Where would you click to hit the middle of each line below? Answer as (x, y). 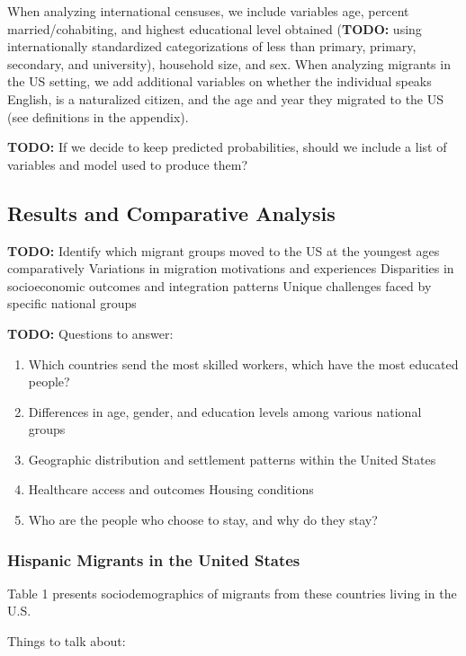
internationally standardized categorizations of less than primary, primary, (212, 46)
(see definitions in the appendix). (98, 116)
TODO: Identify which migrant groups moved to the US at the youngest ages (224, 250)
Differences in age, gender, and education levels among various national (225, 411)
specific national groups (72, 303)
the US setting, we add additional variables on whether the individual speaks (220, 81)
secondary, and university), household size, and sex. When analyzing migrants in (229, 63)
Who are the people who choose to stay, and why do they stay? (203, 520)
